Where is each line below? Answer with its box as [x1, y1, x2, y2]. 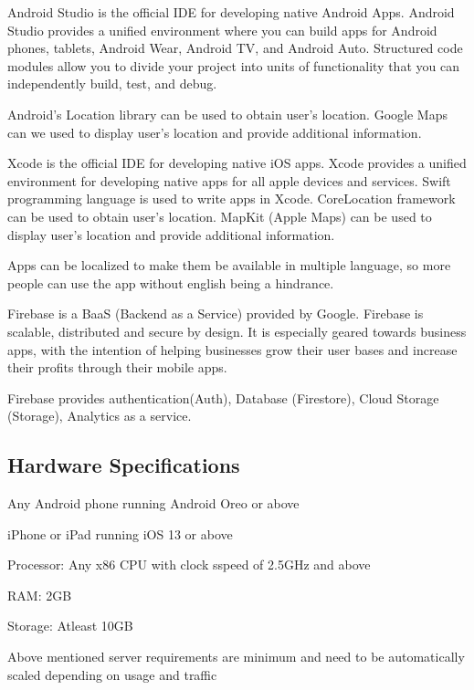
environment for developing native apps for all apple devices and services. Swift [7, 171, 451, 190]
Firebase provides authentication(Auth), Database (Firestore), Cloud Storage [7, 388, 439, 407]
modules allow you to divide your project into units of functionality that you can [7, 56, 459, 75]
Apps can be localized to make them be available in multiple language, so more [7, 256, 451, 275]
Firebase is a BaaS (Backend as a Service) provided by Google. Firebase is [7, 304, 424, 323]
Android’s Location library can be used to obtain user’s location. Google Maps [7, 104, 448, 123]
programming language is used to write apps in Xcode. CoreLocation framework [7, 189, 456, 208]
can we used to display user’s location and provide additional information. [7, 122, 422, 141]
